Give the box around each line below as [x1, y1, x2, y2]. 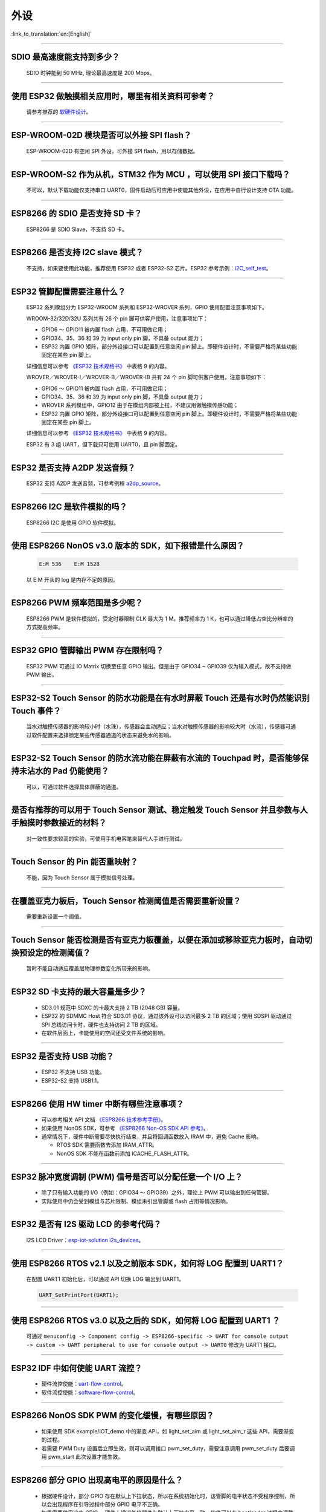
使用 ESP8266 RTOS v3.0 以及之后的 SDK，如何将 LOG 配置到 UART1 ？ [11, 1315, 281, 1326]
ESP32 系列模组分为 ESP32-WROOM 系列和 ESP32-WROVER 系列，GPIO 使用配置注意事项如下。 [26, 304, 268, 311]
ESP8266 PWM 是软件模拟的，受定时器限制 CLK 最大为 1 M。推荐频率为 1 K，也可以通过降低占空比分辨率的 [26, 615, 293, 622]
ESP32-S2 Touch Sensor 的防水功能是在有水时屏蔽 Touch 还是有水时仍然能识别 [11, 693, 310, 703]
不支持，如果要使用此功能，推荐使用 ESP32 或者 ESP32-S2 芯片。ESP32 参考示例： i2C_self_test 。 [26, 264, 272, 272]
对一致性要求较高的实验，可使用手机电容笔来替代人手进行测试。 [26, 835, 185, 842]
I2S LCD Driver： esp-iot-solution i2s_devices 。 [26, 1237, 144, 1243]
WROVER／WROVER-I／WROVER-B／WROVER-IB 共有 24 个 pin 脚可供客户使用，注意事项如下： [26, 374, 267, 381]
